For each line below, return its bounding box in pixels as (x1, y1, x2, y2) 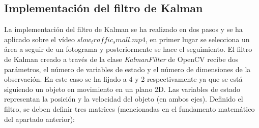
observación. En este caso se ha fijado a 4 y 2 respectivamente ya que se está (4, 74, 243, 84)
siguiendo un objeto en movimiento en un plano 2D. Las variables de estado (4, 83, 240, 94)
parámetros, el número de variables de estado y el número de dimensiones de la (4, 63, 251, 74)
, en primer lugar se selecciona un (145, 34, 250, 44)
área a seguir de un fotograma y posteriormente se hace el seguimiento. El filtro (4, 44, 252, 54)
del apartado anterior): (4, 113, 75, 124)
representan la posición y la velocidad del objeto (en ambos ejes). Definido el (4, 93, 243, 104)
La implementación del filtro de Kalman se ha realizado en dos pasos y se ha (4, 24, 243, 35)
